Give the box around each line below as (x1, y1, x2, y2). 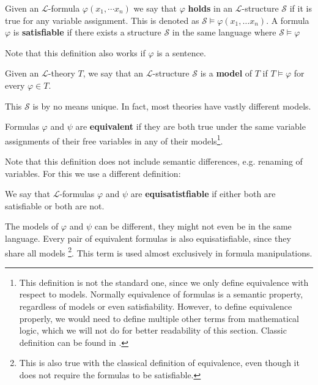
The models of (5, 220, 59, 233)
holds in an (188, 2, 233, 14)
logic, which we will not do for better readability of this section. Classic (19, 324, 287, 337)
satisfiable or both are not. (5, 199, 105, 212)
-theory (48, 67, 75, 80)
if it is (289, 2, 312, 14)
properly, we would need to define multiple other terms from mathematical (19, 312, 300, 324)
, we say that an (83, 67, 144, 80)
